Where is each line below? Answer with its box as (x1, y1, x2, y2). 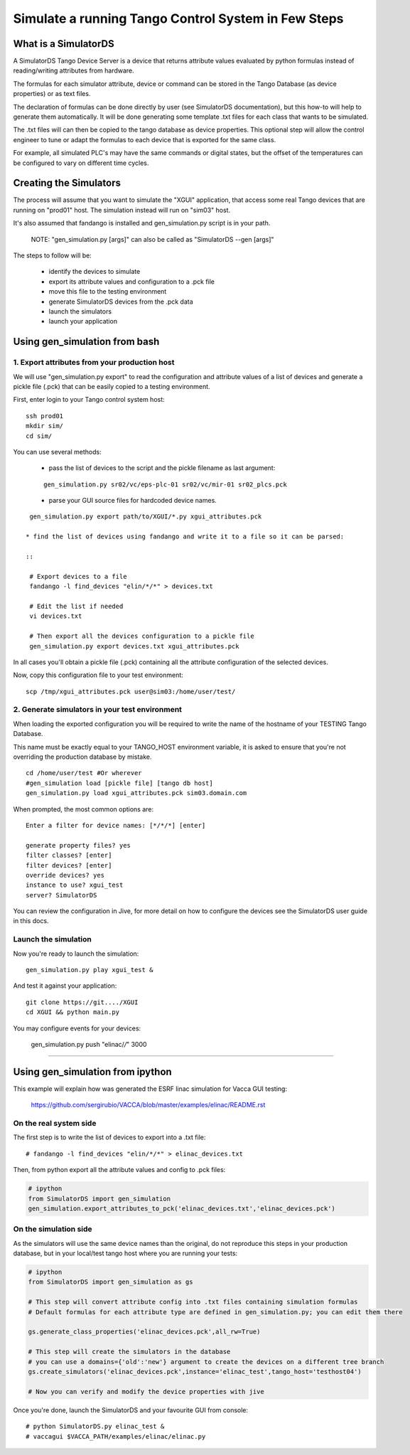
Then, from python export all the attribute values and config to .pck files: (13, 1166, 226, 1174)
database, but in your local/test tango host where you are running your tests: (13, 1249, 238, 1258)
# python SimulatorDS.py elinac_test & (26, 1422, 165, 1431)
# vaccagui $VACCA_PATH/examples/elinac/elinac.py (26, 1432, 206, 1440)
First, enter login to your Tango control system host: (13, 395, 165, 404)
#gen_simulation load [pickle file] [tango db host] (26, 779, 213, 787)
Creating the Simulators (13, 177, 121, 189)
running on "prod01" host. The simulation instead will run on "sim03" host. (13, 206, 231, 214)
